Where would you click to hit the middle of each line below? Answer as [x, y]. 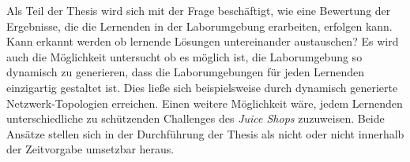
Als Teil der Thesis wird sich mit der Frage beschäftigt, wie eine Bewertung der [199, 10]
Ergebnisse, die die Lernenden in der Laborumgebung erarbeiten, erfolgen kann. [199, 26]
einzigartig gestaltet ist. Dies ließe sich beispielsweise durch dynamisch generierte [202, 87]
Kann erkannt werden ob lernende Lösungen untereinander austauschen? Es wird [203, 41]
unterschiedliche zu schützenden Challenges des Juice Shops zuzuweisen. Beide [196, 118]
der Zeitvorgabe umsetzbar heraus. [90, 149]
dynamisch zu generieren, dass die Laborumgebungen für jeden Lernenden [186, 72]
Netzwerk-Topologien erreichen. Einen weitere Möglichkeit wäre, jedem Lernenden [205, 103]
